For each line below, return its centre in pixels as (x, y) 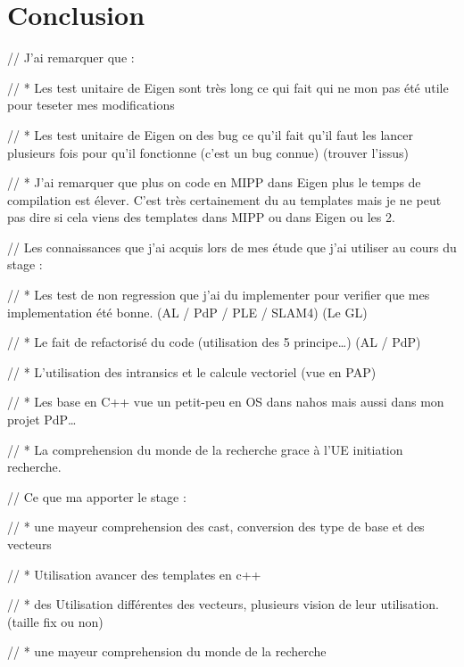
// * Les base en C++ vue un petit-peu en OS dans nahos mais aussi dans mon (226, 402)
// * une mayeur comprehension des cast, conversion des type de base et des (216, 527)
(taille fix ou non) (55, 621)
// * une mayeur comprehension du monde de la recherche (167, 651)
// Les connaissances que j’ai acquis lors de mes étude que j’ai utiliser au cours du (232, 247)
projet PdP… (42, 420)
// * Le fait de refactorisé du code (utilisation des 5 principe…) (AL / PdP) (214, 342)
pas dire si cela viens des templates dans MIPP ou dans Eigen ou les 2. (201, 217)
